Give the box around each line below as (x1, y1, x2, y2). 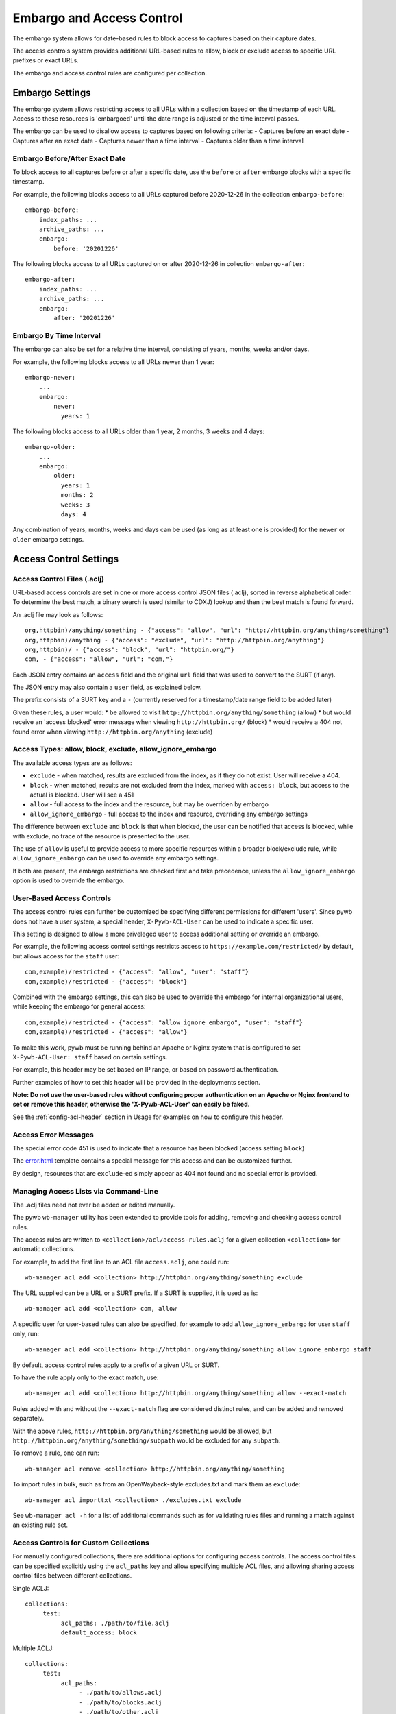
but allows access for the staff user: (12, 952, 120, 960)
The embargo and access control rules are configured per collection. (12, 69, 207, 77)
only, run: (12, 1329, 40, 1338)
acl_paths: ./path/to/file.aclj (60, 1619, 170, 1627)
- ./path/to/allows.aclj (79, 1689, 162, 1697)
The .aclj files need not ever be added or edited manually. (12, 1200, 175, 1209)
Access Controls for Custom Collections (12, 1538, 150, 1547)
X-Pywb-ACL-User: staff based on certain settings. (12, 1052, 168, 1061)
